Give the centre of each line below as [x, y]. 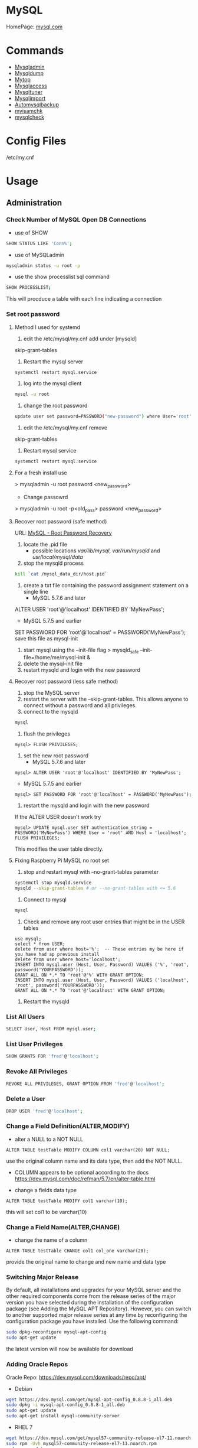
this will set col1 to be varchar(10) [47, 1212]
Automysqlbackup [37, 105]
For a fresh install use [41, 473]
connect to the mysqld [51, 712]
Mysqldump [29, 73]
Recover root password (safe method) [61, 521]
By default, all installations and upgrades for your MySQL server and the [94, 1290]
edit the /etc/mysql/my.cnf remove [65, 428]
